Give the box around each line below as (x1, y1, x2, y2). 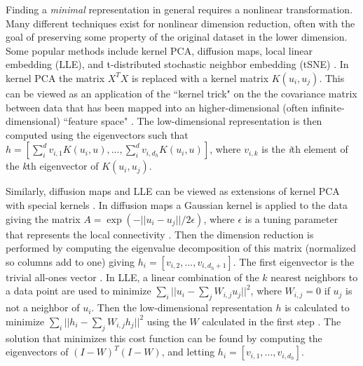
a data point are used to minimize (6, 283, 151, 298)
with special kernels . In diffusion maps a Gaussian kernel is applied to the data (6, 197, 348, 212)
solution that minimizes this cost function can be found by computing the (6, 330, 322, 345)
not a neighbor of (6, 300, 80, 315)
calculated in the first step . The (202, 313, 341, 328)
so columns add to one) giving (6, 254, 135, 269)
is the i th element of (261, 142, 348, 156)
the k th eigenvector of (6, 158, 99, 173)
